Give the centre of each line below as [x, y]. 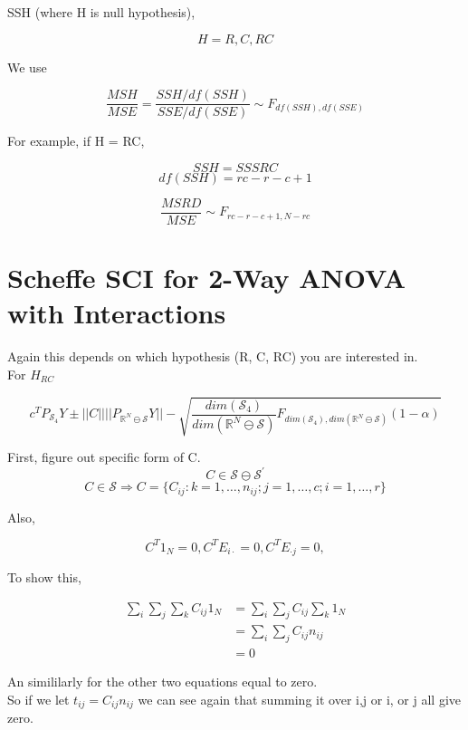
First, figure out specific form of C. [104, 456]
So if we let [38, 699]
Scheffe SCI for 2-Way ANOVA [207, 278]
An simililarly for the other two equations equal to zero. [162, 682]
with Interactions [117, 313]
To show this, [44, 577]
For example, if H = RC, [76, 141]
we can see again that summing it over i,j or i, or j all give [300, 699]
